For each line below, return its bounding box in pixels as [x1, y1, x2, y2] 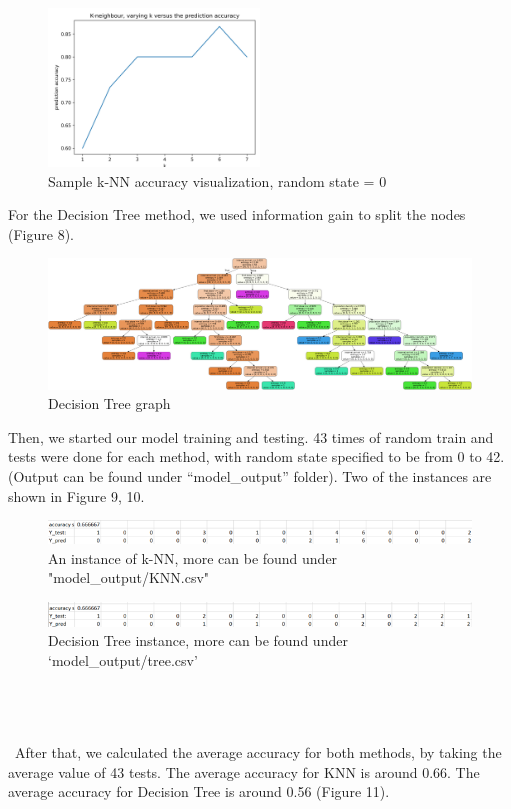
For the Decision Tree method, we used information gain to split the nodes [8, 204, 466, 225]
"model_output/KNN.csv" [48, 567, 210, 588]
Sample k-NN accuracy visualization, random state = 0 [48, 170, 387, 191]
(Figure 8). [8, 223, 74, 244]
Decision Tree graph [48, 393, 171, 414]
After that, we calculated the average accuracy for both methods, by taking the [14, 742, 502, 763]
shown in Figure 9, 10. [8, 485, 145, 506]
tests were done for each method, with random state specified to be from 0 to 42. [8, 446, 505, 467]
